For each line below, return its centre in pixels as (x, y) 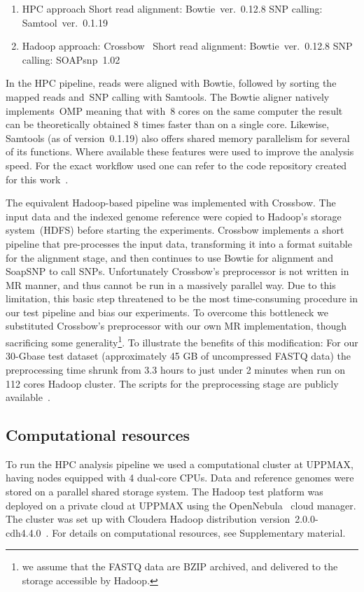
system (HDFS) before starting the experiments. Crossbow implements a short (175, 230)
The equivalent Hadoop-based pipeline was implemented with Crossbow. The (171, 203)
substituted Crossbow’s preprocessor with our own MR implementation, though (176, 326)
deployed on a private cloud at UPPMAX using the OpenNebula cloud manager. (181, 505)
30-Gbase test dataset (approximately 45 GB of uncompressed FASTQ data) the (178, 356)
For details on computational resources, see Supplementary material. (199, 532)
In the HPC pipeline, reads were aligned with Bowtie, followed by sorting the (171, 83)
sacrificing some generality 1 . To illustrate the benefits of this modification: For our (182, 341)
